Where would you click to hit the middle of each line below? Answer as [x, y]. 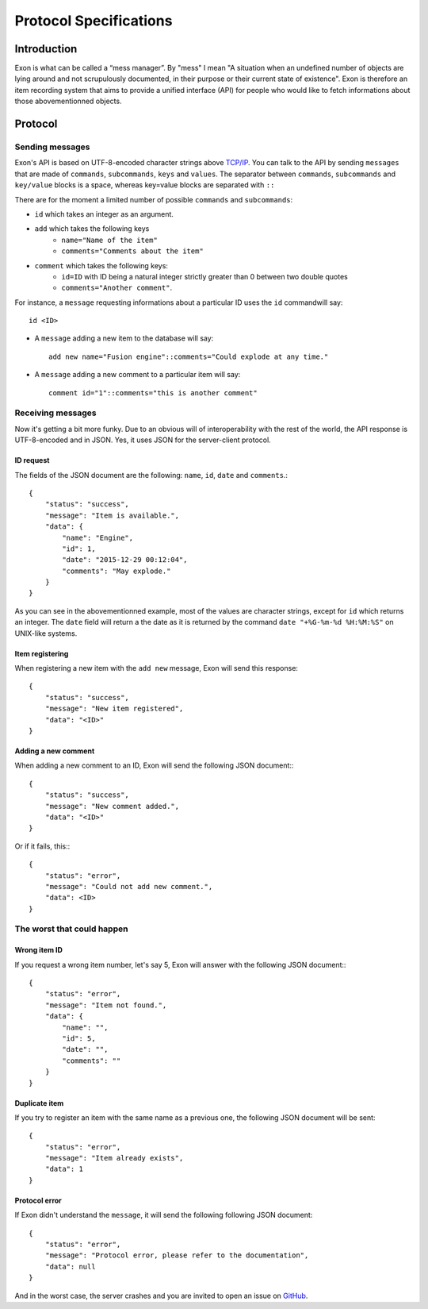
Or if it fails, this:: [42, 846]
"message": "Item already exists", [114, 1158]
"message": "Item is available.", [112, 515]
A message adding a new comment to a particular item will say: [138, 375]
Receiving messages [55, 413]
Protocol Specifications [94, 21]
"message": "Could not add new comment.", [129, 886]
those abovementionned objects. [68, 101]
